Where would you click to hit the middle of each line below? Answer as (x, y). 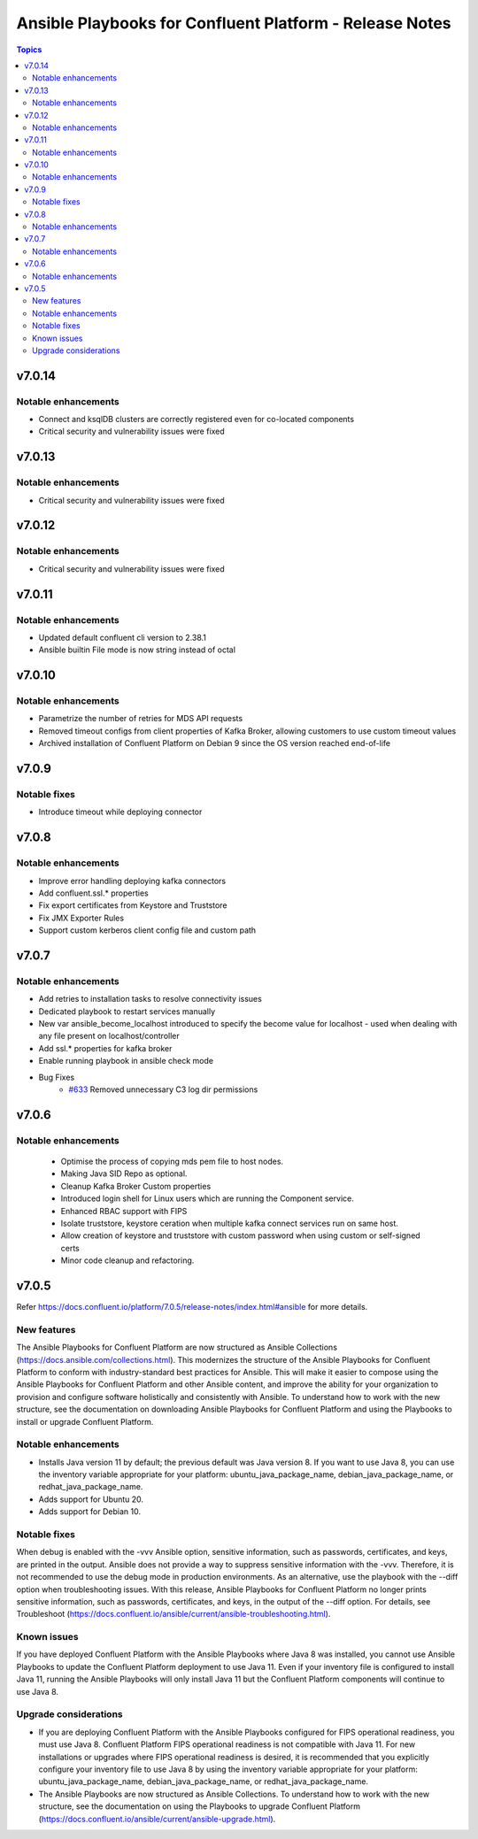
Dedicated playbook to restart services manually (127, 1011)
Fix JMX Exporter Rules (81, 918)
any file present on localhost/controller (109, 1036)
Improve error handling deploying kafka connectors (132, 881)
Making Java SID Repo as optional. (124, 1173)
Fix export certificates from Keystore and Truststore (133, 905)
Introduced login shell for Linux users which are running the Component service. (207, 1198)
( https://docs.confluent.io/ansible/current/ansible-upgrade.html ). (157, 1819)
